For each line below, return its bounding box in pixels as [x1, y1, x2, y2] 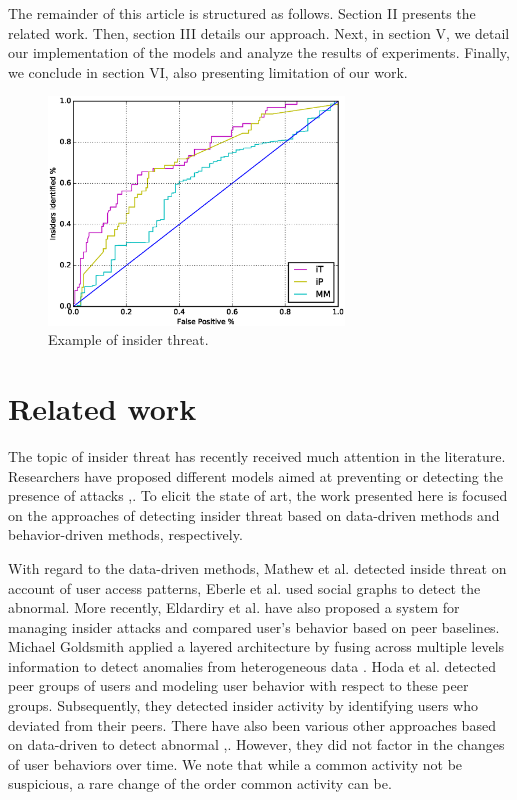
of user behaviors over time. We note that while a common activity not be [8, 753, 463, 774]
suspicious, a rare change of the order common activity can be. [8, 773, 392, 794]
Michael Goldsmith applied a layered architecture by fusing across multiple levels [8, 636, 505, 657]
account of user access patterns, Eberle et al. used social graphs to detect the [8, 577, 481, 598]
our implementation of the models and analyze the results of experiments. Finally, [8, 42, 510, 63]
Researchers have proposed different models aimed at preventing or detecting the [8, 465, 503, 486]
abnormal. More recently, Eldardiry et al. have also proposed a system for [8, 597, 460, 618]
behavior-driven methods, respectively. [8, 524, 243, 545]
